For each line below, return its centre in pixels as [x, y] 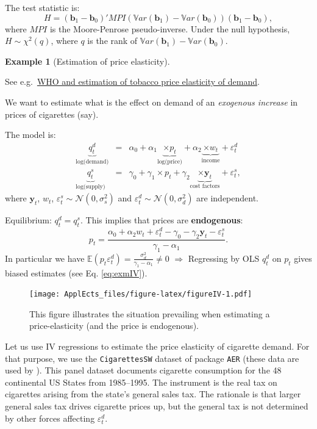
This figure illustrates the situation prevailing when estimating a [150, 313]
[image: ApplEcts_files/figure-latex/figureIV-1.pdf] [141, 294]
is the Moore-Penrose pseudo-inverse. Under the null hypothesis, [170, 28]
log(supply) [91, 186]
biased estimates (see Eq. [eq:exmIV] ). [76, 272]
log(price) [169, 161]
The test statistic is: [42, 7]
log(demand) [92, 161]
